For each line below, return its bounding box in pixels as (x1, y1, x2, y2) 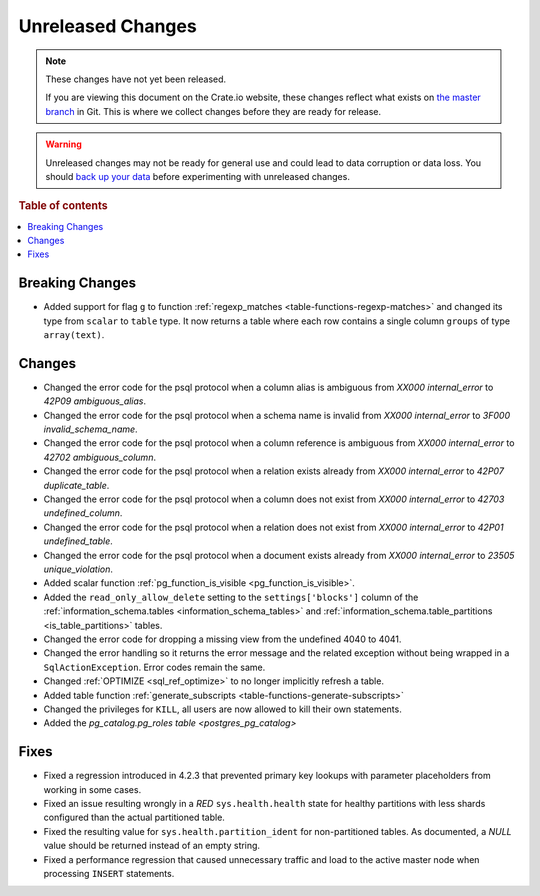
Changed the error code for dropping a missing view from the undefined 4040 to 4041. (43, 633, 402, 645)
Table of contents (18, 199, 109, 213)
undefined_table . (43, 535, 114, 547)
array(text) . (43, 329, 105, 341)
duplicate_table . (43, 479, 110, 491)
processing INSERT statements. (43, 867, 175, 879)
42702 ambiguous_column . (43, 451, 157, 463)
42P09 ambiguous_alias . (43, 395, 147, 407)
